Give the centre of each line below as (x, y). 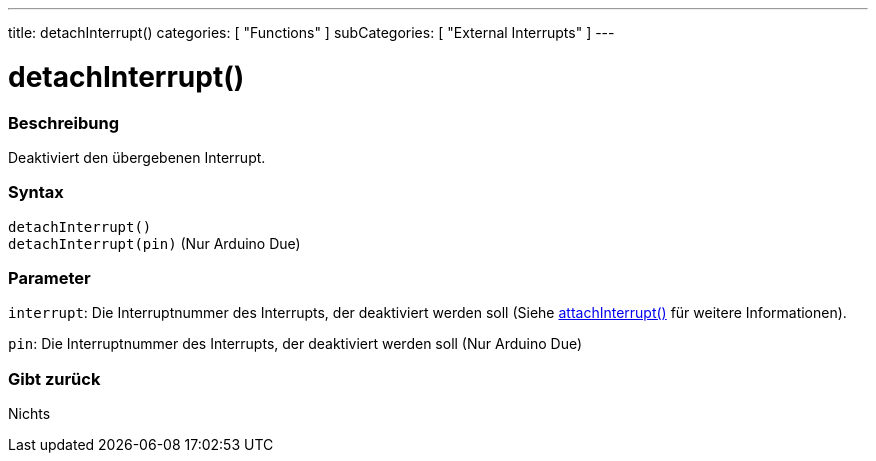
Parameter (49, 278)
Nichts (29, 414)
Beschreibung (64, 122)
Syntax (36, 192)
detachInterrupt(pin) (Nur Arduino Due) (154, 243)
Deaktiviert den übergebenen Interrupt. (137, 157)
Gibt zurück (54, 378)
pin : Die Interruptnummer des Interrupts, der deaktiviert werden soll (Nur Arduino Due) (295, 344)
